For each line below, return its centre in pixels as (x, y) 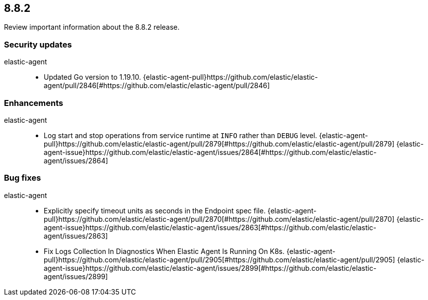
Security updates (38, 44)
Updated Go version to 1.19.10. (93, 77)
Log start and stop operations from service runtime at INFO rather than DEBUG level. (180, 135)
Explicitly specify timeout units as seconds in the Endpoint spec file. (155, 210)
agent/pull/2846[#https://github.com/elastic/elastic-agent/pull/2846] (157, 86)
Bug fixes (23, 178)
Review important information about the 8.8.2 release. (92, 27)
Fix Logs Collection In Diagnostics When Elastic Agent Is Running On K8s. (164, 251)
